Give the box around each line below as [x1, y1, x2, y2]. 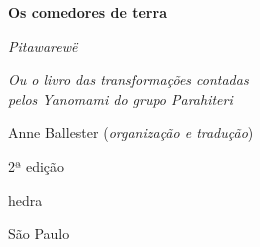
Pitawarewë [8, 35, 78, 56]
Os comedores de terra [8, 2, 167, 22]
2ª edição [8, 155, 65, 176]
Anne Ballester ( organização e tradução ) [8, 122, 254, 143]
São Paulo [8, 223, 70, 244]
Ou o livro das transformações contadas [8, 69, 249, 90]
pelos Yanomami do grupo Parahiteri [8, 88, 233, 109]
